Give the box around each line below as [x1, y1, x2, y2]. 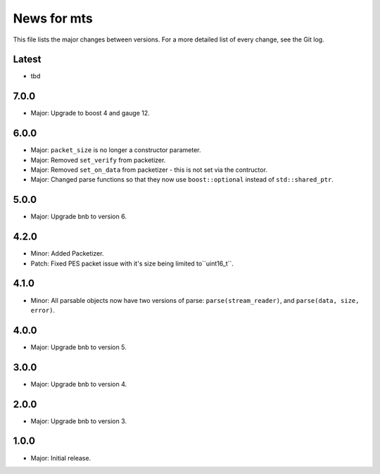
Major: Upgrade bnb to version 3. [30, 416, 127, 425]
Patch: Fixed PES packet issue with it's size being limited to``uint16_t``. [30, 259, 234, 268]
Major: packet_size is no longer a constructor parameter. [30, 146, 201, 154]
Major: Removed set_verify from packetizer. [30, 156, 166, 164]
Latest [13, 54, 42, 66]
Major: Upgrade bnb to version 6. [30, 212, 127, 221]
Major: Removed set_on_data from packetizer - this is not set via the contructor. [30, 166, 267, 174]
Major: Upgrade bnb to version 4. [30, 380, 127, 388]
